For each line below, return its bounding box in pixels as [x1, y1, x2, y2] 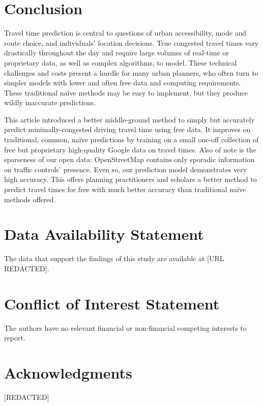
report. [4, 332, 25, 343]
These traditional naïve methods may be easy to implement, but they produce [4, 87, 248, 98]
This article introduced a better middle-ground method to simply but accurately [4, 114, 255, 124]
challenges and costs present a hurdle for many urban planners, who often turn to [4, 67, 258, 78]
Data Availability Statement [4, 224, 204, 244]
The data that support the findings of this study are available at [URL [4, 253, 224, 264]
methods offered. [4, 194, 56, 204]
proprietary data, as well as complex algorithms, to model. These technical [4, 57, 237, 68]
